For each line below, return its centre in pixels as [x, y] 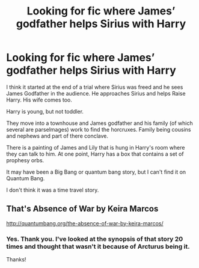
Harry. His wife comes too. [39, 100]
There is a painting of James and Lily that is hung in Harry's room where [96, 147]
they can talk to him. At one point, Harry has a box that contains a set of [95, 154]
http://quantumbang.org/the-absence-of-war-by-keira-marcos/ [85, 223]
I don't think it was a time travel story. [53, 190]
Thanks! [16, 260]
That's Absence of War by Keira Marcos [82, 209]
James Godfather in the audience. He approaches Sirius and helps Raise [96, 93]
